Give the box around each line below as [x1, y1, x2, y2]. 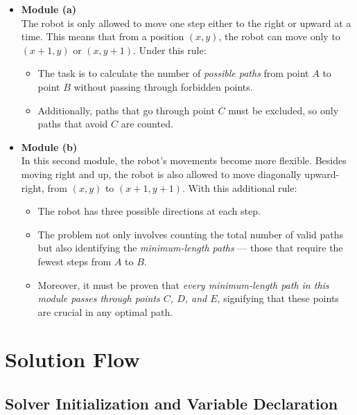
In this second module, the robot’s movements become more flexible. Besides [21, 153, 347, 168]
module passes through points [37, 291, 160, 306]
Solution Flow [5, 345, 140, 373]
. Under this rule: [133, 42, 207, 57]
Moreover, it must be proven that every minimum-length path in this [37, 277, 329, 292]
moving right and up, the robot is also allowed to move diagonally [21, 166, 302, 181]
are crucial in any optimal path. [37, 304, 173, 319]
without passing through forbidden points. [73, 79, 253, 94]
